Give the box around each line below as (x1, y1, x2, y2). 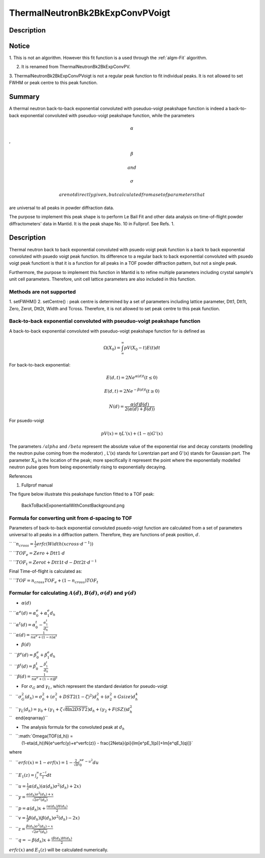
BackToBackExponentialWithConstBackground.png (21, 502, 125, 508)
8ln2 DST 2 (65, 706, 88, 712)
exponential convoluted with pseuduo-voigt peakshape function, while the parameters (20, 112, 195, 118)
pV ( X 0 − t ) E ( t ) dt (124, 345, 160, 352)
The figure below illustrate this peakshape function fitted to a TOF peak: (9, 491, 155, 497)
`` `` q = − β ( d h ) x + (9, 837, 51, 844)
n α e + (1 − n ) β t (31, 675, 58, 681)
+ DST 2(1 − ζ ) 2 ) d (58, 693, 97, 700)
